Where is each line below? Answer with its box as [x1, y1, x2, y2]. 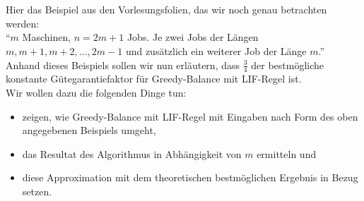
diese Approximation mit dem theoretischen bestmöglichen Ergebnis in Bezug [22, 170, 358, 185]
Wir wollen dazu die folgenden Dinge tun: [6, 85, 187, 99]
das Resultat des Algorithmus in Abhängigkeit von [22, 146, 242, 161]
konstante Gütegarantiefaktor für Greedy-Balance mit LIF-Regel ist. [6, 71, 302, 86]
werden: [6, 16, 40, 30]
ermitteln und [257, 146, 317, 161]
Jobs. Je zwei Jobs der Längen [127, 30, 259, 44]
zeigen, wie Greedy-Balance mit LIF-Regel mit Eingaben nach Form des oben [22, 109, 358, 123]
